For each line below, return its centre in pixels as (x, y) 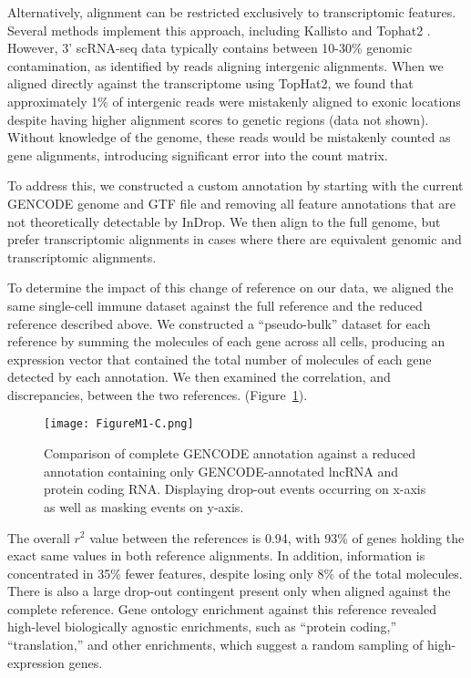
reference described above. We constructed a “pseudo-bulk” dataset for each (219, 323)
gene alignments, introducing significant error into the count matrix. (198, 154)
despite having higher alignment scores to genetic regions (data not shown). (218, 119)
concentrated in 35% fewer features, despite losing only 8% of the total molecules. (235, 573)
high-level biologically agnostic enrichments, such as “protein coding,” (202, 627)
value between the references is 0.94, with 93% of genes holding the (277, 537)
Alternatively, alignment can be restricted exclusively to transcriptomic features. (232, 12)
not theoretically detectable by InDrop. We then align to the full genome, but (224, 221)
